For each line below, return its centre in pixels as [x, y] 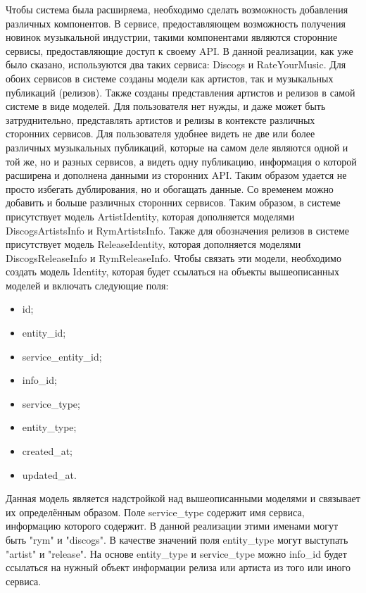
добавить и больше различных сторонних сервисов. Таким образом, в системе [173, 202]
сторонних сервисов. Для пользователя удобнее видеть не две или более [160, 133]
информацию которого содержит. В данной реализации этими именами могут [172, 526]
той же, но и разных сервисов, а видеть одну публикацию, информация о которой [181, 161]
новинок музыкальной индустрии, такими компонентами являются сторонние [172, 37]
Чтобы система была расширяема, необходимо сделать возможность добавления [177, 9]
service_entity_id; [62, 356]
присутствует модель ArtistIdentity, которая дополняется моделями [150, 216]
